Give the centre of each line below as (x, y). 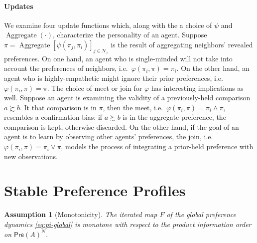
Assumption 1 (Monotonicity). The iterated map (81, 214)
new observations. (31, 156)
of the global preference (201, 214)
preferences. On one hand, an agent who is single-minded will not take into (118, 58)
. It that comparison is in (58, 107)
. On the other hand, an (213, 68)
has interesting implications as (197, 88)
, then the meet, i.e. (133, 107)
